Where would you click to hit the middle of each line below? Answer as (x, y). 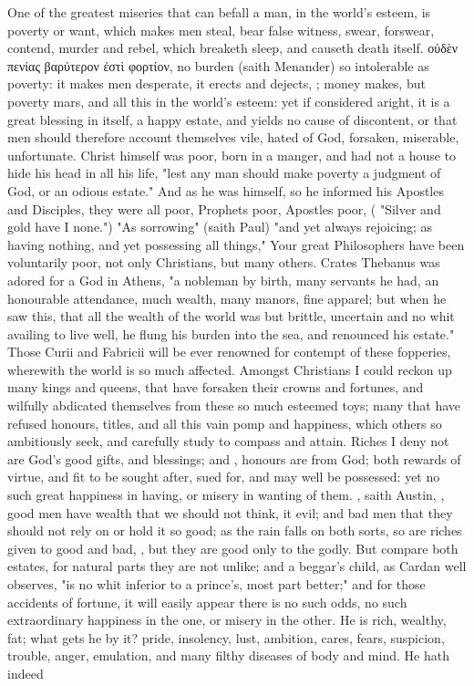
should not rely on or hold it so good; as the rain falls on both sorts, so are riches (235, 530)
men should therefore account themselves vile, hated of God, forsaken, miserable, (233, 137)
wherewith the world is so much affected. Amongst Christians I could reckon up (230, 369)
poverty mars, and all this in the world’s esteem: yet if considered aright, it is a (229, 101)
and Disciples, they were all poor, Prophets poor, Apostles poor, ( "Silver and (224, 208)
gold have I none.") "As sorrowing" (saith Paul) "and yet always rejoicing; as (220, 227)
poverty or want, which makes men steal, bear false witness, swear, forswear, (221, 30)
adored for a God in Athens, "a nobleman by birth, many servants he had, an (223, 280)
